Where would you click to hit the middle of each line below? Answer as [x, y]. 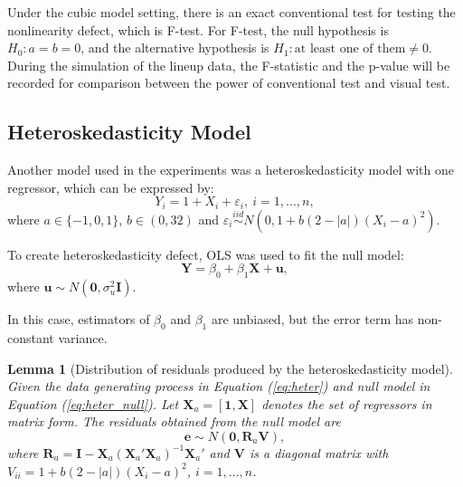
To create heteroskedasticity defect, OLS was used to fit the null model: [206, 254]
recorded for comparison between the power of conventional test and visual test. [229, 83]
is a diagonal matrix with [319, 452]
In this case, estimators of [79, 319]
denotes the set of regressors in [347, 403]
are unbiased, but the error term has [312, 319]
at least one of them [350, 49]
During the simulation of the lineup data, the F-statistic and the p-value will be [229, 65]
